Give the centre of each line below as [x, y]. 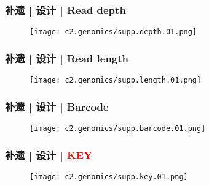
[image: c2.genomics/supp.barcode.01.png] [118, 128]
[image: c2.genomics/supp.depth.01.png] [113, 32]
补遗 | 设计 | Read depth [65, 9]
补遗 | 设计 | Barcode [57, 106]
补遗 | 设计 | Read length [67, 58]
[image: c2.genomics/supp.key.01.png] [109, 177]
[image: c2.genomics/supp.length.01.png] [116, 80]
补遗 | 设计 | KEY [49, 154]
